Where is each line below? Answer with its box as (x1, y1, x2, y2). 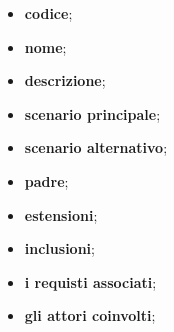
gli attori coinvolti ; (24, 305, 156, 326)
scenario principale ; (24, 103, 161, 124)
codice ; (24, 3, 73, 23)
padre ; (24, 170, 69, 191)
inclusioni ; (24, 238, 95, 259)
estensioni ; (24, 204, 98, 225)
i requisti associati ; (24, 271, 157, 292)
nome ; (24, 36, 67, 57)
